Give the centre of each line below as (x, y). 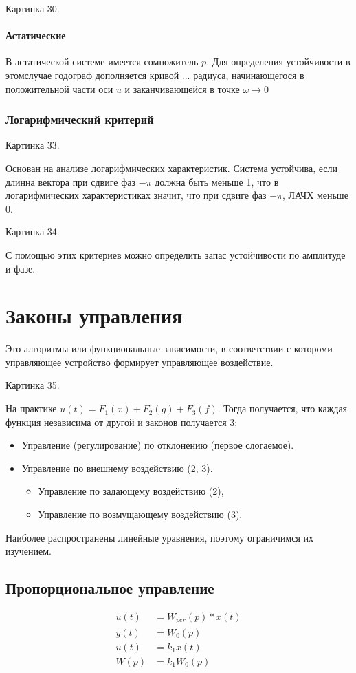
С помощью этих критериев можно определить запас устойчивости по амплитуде (176, 254)
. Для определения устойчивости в (278, 62)
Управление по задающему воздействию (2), (131, 491)
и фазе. (21, 268)
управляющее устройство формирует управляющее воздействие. (140, 362)
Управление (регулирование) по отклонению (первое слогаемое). (158, 445)
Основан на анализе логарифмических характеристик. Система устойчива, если (172, 168)
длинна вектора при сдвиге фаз (70, 181)
